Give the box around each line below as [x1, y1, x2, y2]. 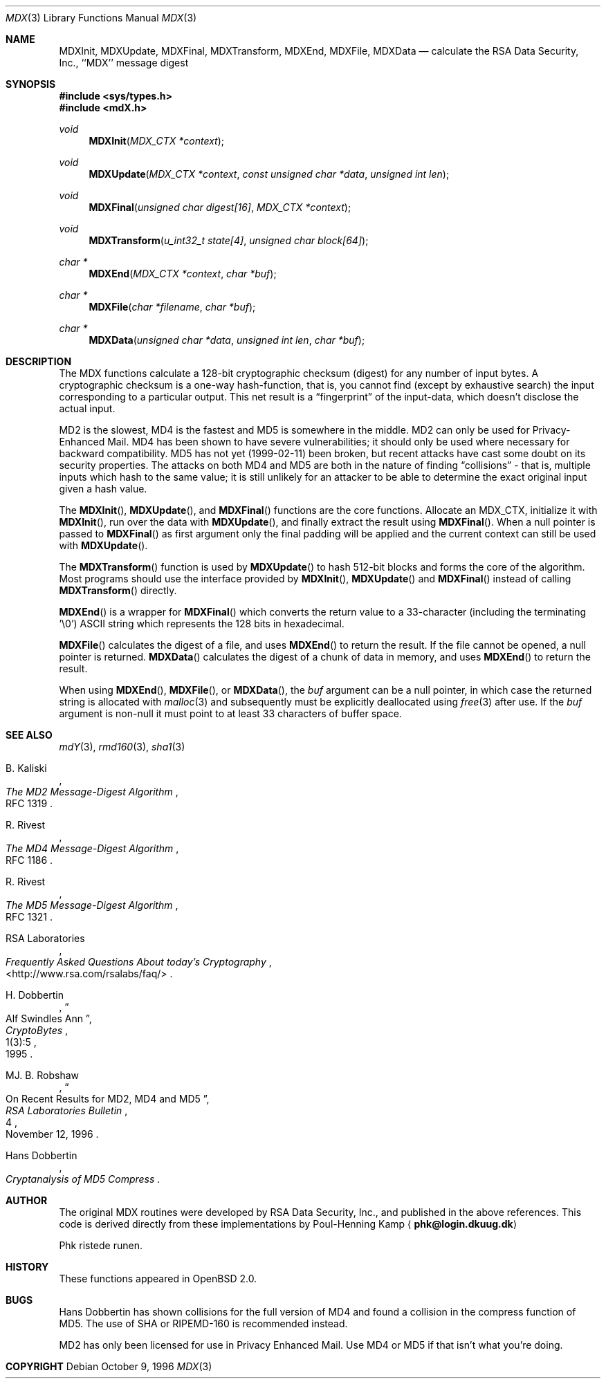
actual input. [59, 403, 116, 414]
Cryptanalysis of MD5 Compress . [6, 1173, 160, 1185]
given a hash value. [59, 483, 147, 495]
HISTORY [6, 1261, 49, 1273]
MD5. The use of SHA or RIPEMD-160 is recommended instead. [59, 1318, 348, 1329]
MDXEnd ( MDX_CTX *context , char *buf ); [89, 268, 277, 279]
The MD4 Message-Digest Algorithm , [6, 842, 179, 854]
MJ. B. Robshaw [6, 1069, 80, 1081]
